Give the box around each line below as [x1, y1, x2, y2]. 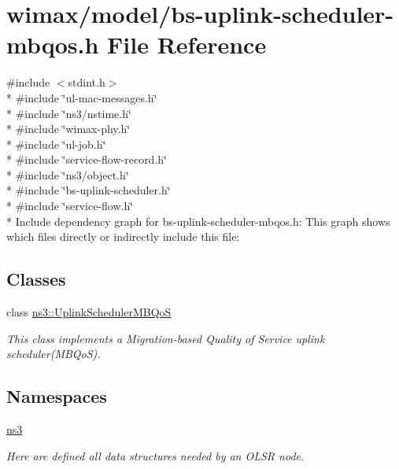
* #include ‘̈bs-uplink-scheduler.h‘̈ [6, 182, 171, 198]
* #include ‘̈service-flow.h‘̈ [6, 198, 134, 214]
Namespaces [6, 384, 107, 408]
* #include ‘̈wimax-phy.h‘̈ [6, 120, 131, 137]
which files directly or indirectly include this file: [6, 228, 240, 245]
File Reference [107, 28, 267, 61]
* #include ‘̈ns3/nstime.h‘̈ [6, 105, 131, 121]
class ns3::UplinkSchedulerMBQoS [6, 304, 172, 320]
